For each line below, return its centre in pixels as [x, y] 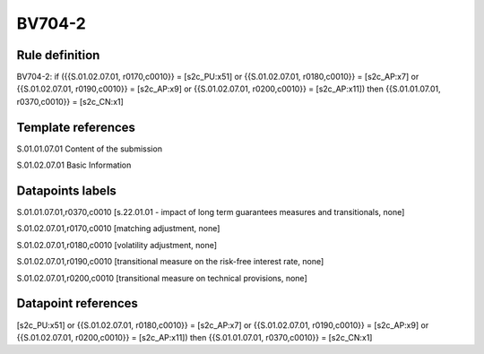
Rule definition [58, 55]
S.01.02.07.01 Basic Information [74, 165]
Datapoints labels [66, 190]
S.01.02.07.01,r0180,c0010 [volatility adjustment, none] [117, 245]
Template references [76, 127]
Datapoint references [78, 303]
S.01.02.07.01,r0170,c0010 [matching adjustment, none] [118, 229]
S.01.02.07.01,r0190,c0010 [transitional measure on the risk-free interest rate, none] [170, 262]
